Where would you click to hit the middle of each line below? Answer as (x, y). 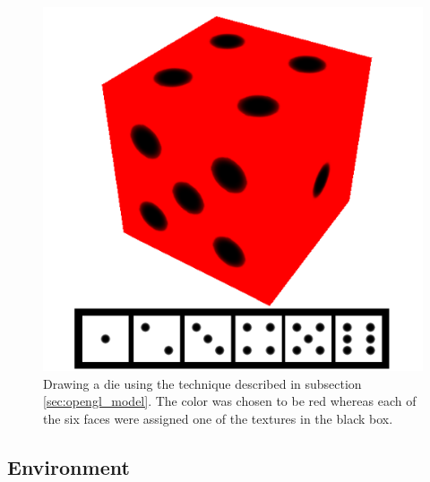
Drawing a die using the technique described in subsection (202, 383)
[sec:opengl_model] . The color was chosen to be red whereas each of (230, 401)
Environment (69, 466)
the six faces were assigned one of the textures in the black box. (218, 418)
